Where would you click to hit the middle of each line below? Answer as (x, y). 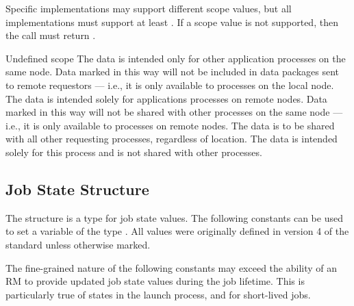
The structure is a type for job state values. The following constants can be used (174, 217)
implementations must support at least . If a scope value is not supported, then (172, 22)
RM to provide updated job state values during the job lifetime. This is (155, 281)
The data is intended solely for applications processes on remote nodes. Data (166, 98)
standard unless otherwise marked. (78, 244)
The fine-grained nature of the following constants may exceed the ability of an (172, 267)
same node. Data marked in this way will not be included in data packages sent (173, 72)
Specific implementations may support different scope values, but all (149, 8)
